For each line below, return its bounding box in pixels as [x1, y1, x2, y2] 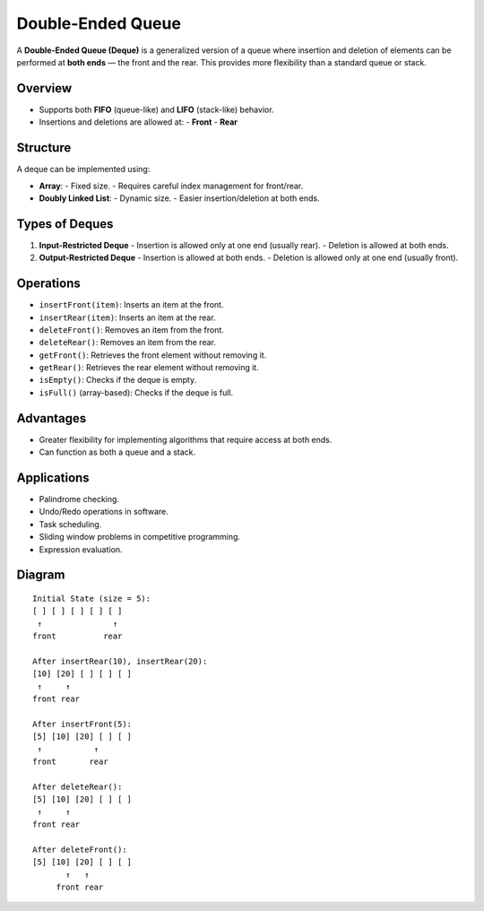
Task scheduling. [39, 518, 102, 529]
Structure [16, 140, 72, 156]
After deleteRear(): [32, 781, 123, 792]
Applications [16, 470, 90, 485]
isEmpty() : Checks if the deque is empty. [39, 375, 197, 386]
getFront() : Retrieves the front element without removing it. [39, 350, 267, 360]
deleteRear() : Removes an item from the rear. [39, 337, 217, 348]
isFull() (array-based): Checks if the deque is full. [39, 386, 234, 398]
